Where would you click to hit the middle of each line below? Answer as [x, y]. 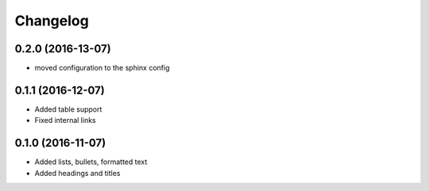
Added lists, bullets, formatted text [91, 162]
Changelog [52, 21]
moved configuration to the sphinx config [102, 68]
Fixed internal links [65, 120]
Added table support [68, 109]
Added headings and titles [77, 173]
